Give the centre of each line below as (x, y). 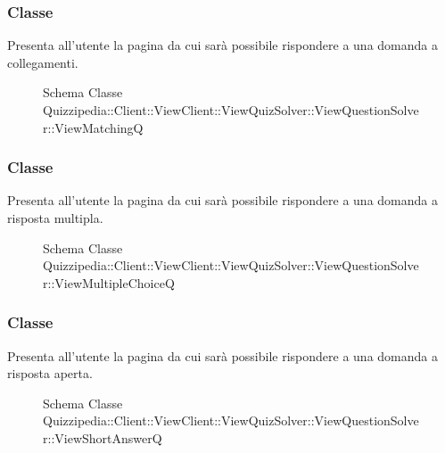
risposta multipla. (55, 218)
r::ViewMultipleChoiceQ (109, 282)
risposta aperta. (50, 373)
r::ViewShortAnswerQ (103, 437)
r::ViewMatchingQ (93, 127)
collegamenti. (43, 62)
